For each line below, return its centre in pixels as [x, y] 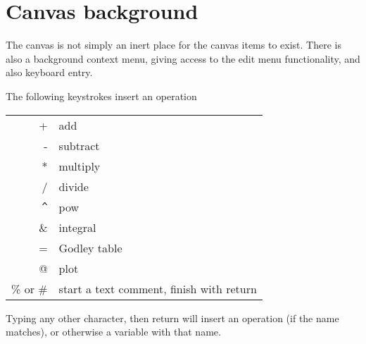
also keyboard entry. [49, 72]
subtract [79, 145]
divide [74, 186]
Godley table [90, 247]
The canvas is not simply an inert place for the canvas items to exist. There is [173, 45]
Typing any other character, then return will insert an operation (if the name [172, 318]
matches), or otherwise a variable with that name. [113, 332]
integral [77, 227]
